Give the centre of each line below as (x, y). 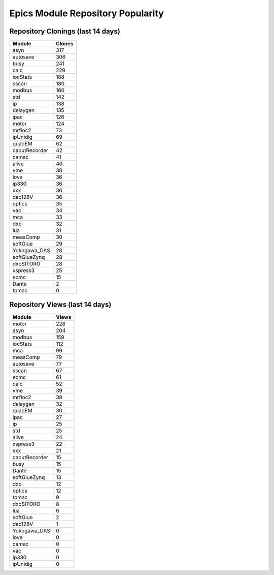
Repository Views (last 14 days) (60, 305)
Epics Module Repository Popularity (87, 13)
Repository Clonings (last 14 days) (65, 31)
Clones (65, 44)
